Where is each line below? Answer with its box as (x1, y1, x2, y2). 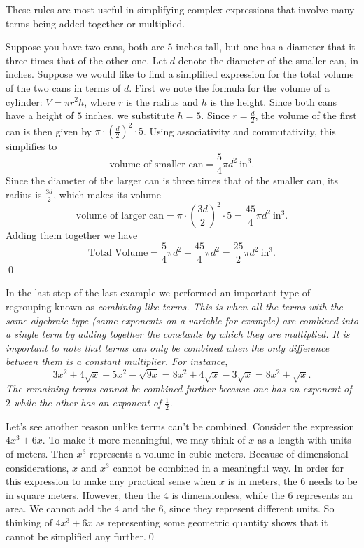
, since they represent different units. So (163, 501, 335, 516)
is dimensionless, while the (171, 487, 285, 502)
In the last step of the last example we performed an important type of (6, 285, 311, 300)
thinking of (6, 515, 52, 529)
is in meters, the (227, 474, 297, 488)
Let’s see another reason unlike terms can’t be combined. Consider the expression (6, 418, 355, 433)
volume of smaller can (109, 159, 204, 170)
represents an (296, 487, 353, 502)
